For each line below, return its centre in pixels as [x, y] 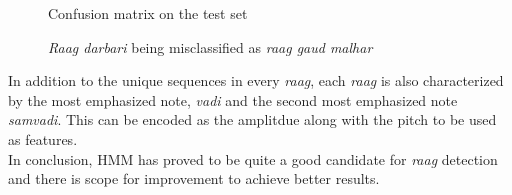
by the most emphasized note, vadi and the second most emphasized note [233, 99]
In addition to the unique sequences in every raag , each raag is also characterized [256, 80]
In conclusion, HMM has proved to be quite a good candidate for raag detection [253, 158]
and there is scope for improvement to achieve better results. [194, 178]
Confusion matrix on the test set [148, 13]
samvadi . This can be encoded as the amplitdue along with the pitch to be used [252, 119]
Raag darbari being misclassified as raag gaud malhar [210, 46]
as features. [43, 138]
